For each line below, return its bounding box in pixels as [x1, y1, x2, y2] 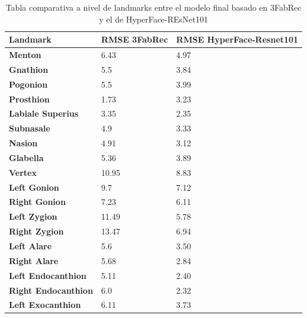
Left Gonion [9, 181, 59, 193]
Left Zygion [9, 210, 57, 223]
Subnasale [9, 122, 50, 134]
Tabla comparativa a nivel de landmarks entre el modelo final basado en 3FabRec [5, 1, 302, 13]
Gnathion [9, 63, 49, 75]
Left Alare [9, 240, 52, 252]
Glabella [9, 151, 44, 163]
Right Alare [9, 254, 59, 266]
